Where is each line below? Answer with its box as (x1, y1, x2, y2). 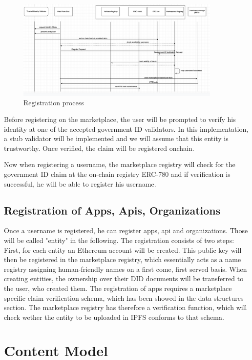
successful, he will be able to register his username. (4, 178, 156, 189)
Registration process (23, 97, 84, 108)
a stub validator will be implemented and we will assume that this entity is (4, 133, 229, 144)
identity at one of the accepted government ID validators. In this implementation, (4, 123, 249, 134)
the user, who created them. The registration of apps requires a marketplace (4, 283, 232, 293)
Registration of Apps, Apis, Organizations (4, 202, 221, 217)
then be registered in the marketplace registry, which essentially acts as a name (4, 254, 241, 264)
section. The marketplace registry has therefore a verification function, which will (4, 302, 247, 312)
